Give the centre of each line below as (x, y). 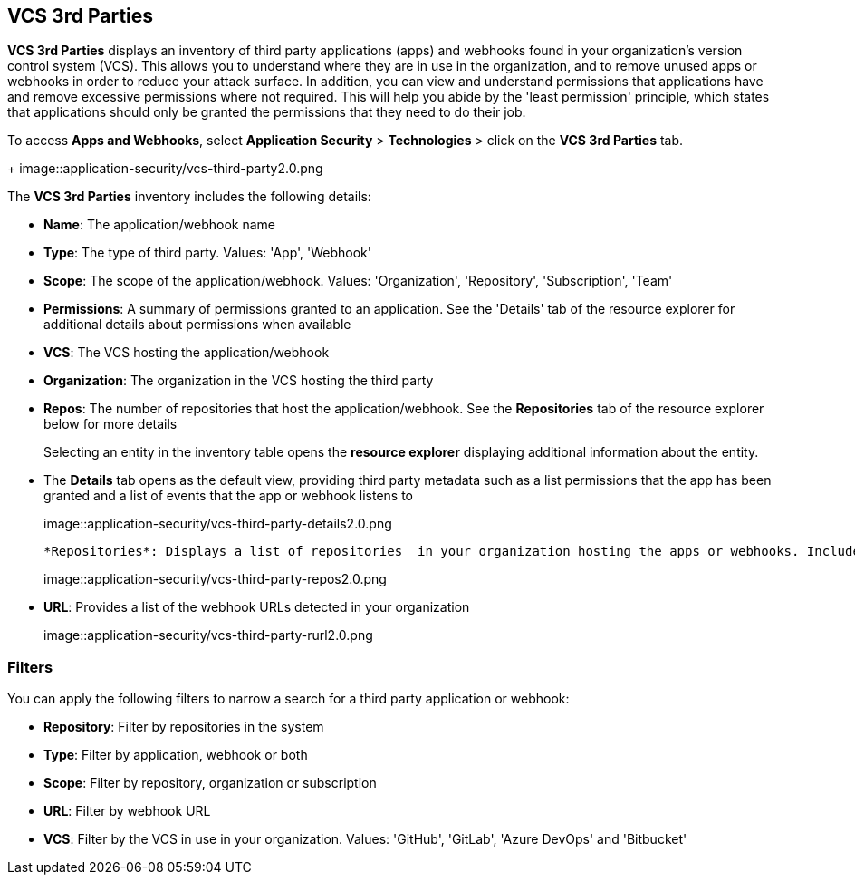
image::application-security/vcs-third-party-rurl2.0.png (208, 635)
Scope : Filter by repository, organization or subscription (210, 783)
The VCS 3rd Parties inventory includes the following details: (189, 197)
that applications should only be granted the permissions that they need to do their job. (267, 112)
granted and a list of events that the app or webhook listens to (229, 496)
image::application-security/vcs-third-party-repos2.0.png (215, 579)
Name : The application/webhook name (159, 225)
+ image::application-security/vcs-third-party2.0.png (165, 169)
